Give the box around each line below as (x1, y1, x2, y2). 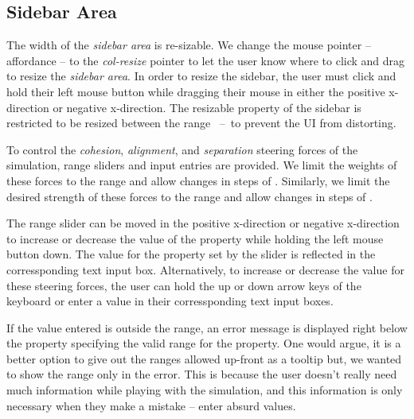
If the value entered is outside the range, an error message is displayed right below (6, 319, 408, 336)
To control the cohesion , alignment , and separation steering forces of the (6, 141, 358, 157)
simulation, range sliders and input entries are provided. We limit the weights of (6, 157, 397, 173)
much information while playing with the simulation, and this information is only (6, 382, 403, 398)
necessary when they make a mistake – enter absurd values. (6, 397, 296, 413)
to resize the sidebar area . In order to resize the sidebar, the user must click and (6, 68, 396, 84)
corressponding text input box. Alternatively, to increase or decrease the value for (6, 261, 404, 277)
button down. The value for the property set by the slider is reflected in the (6, 246, 376, 262)
